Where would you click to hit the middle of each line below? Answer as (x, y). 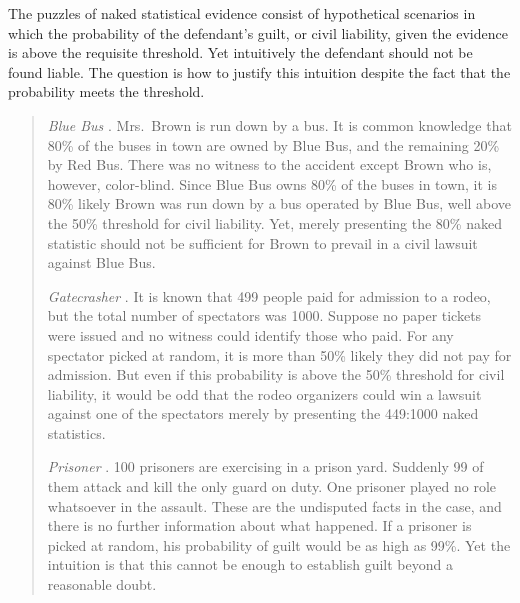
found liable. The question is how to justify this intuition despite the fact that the (259, 71)
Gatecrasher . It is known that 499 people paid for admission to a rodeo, (269, 295)
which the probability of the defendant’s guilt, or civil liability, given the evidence (258, 32)
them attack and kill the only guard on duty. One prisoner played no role (272, 486)
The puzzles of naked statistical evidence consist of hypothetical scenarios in (242, 13)
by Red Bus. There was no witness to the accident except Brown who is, (269, 164)
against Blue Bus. (101, 262)
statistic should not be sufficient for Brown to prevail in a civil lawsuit (262, 242)
